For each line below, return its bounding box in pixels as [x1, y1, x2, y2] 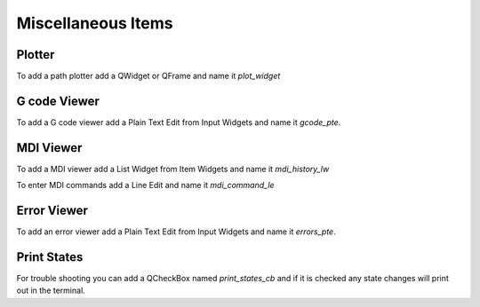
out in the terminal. [16, 285, 86, 296]
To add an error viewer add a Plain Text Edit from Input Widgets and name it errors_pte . [16, 226, 337, 237]
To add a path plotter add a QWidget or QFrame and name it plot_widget [16, 71, 281, 82]
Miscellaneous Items [16, 13, 173, 33]
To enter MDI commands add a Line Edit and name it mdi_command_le [16, 180, 275, 191]
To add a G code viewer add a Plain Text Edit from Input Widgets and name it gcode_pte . [16, 116, 341, 128]
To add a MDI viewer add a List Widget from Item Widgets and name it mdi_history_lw [16, 163, 330, 174]
